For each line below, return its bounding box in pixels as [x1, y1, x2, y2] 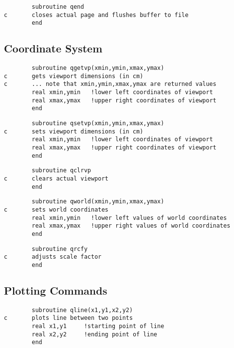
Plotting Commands [4, 283, 108, 298]
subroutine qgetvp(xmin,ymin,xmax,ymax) [32, 65, 164, 72]
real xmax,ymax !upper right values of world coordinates [32, 222, 231, 230]
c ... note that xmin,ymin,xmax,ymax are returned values [4, 81, 216, 88]
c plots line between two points [4, 315, 133, 322]
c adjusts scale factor [4, 253, 102, 261]
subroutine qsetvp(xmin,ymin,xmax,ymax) [32, 120, 164, 127]
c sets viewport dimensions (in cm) [4, 128, 144, 135]
